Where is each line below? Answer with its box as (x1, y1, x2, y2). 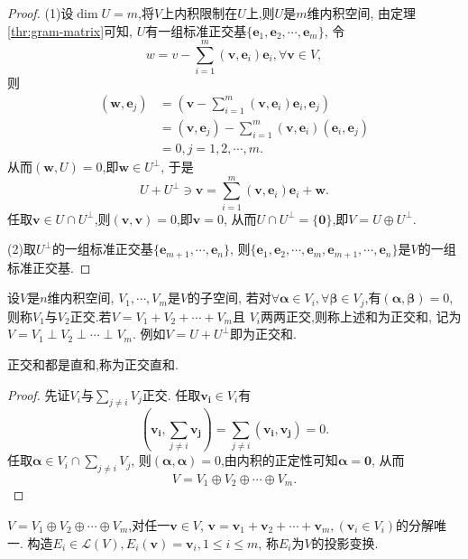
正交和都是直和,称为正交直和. (7, 355, 179, 373)
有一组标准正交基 (145, 21, 247, 40)
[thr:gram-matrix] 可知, (7, 21, 133, 40)
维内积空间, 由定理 (307, 4, 417, 22)
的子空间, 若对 (188, 288, 271, 307)
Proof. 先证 (7, 385, 70, 404)
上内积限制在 (161, 4, 238, 22)
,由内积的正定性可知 (220, 451, 338, 470)
